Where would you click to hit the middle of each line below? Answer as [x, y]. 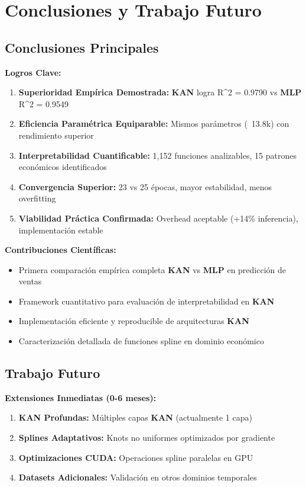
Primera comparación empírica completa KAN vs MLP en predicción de [152, 269]
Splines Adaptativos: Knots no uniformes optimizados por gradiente [147, 438]
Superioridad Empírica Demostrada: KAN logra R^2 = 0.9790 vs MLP [160, 92]
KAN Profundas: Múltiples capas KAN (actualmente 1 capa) [135, 417]
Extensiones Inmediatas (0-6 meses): [81, 397]
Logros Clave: [33, 72]
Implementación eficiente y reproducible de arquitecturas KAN [134, 321]
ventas [30, 281]
